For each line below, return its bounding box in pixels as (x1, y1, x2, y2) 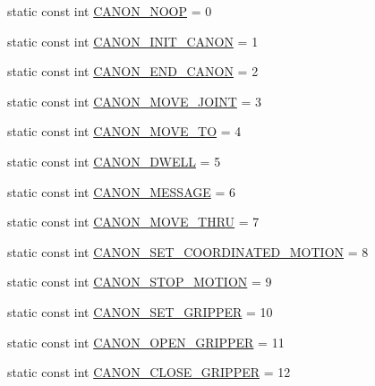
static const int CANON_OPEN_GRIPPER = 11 (7, 332, 285, 351)
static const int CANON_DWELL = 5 (7, 151, 221, 170)
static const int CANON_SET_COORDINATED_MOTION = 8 (7, 242, 369, 261)
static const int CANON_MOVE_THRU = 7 (7, 212, 260, 231)
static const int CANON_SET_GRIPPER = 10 (7, 302, 273, 321)
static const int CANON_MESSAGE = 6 (7, 182, 235, 201)
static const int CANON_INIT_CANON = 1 (7, 31, 259, 50)
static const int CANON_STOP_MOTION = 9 (7, 272, 272, 291)
